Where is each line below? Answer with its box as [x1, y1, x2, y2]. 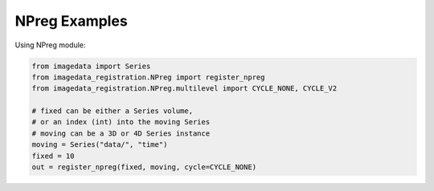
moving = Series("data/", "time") [31, 140, 168, 149]
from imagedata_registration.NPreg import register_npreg [31, 72, 265, 82]
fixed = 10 [31, 151, 75, 161]
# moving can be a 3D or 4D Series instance [31, 128, 211, 138]
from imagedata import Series [31, 61, 151, 71]
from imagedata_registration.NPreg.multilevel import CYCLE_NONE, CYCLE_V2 [31, 84, 338, 93]
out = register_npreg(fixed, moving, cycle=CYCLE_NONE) [31, 163, 257, 172]
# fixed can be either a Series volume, [31, 107, 193, 116]
